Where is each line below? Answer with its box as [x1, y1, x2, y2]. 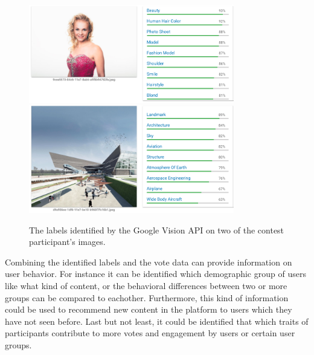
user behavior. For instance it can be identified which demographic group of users [5, 267, 306, 280]
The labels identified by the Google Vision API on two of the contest [29, 223, 284, 236]
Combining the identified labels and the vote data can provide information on [5, 255, 292, 268]
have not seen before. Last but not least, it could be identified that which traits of [5, 314, 309, 327]
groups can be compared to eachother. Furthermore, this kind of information [5, 291, 289, 304]
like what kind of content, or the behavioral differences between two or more [5, 279, 287, 291]
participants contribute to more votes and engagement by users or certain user [5, 327, 295, 339]
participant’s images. [29, 235, 106, 248]
